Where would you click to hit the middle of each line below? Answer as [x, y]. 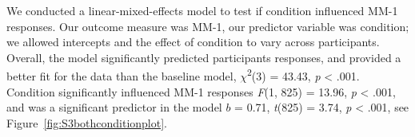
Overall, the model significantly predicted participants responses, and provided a [204, 57]
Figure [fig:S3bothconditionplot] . [87, 122]
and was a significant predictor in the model [114, 107]
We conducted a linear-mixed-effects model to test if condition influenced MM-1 [202, 10]
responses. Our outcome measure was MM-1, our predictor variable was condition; [208, 26]
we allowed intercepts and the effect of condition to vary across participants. [193, 42]
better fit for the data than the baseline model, [122, 76]
